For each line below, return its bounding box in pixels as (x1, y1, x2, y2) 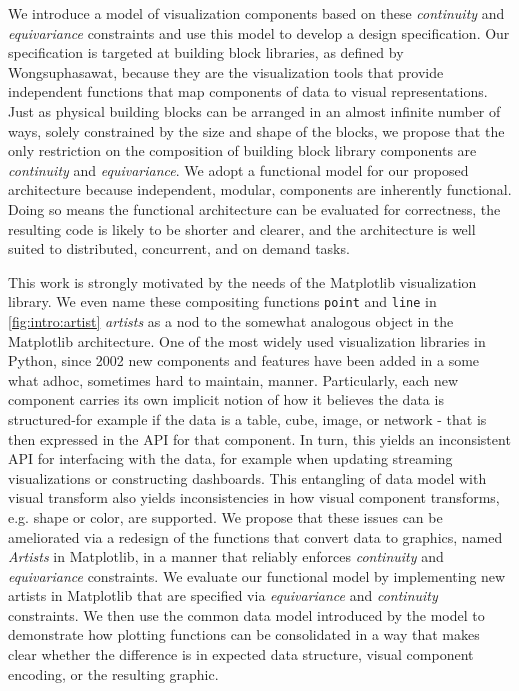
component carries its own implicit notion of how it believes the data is (8, 389, 444, 410)
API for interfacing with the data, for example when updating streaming (8, 448, 453, 469)
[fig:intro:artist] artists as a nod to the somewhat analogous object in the (8, 310, 454, 331)
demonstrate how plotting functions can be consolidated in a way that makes (8, 624, 480, 645)
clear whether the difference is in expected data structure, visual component (8, 644, 474, 665)
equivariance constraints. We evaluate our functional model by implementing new (8, 565, 506, 586)
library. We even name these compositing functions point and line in (8, 291, 437, 312)
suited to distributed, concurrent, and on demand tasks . (8, 238, 350, 259)
